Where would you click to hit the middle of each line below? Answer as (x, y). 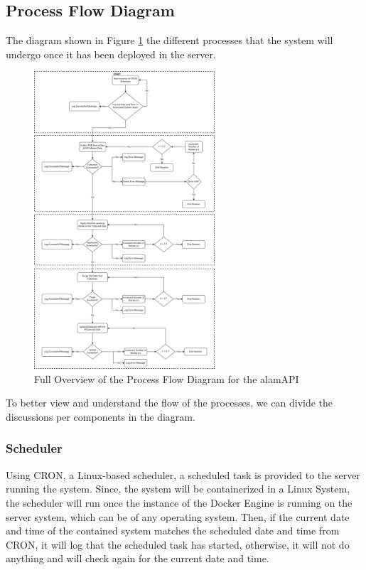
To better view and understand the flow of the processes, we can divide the (169, 403)
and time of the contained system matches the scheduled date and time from (173, 531)
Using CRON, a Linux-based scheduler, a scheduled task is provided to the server (183, 474)
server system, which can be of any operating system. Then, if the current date (178, 516)
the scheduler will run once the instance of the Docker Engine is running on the (179, 502)
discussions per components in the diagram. (101, 416)
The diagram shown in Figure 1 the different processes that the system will (169, 40)
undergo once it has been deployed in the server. (111, 54)
